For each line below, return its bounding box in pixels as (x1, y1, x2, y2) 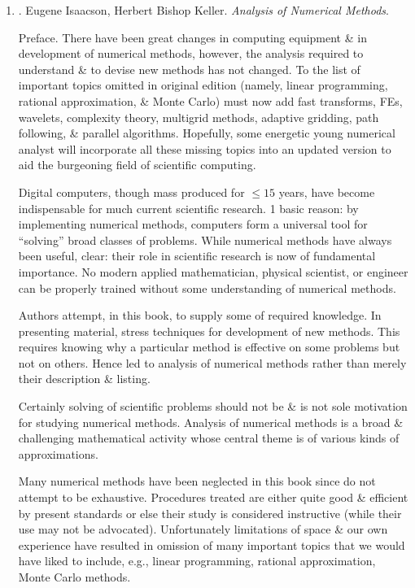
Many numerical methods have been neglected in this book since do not (18, 473, 376, 490)
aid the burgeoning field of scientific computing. (18, 156, 256, 173)
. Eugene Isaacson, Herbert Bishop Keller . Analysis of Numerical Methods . (18, 2, 389, 18)
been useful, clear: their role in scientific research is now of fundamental (18, 247, 376, 264)
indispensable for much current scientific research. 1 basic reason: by (18, 199, 359, 216)
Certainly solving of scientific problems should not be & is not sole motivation (18, 398, 408, 415)
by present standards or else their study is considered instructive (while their (18, 504, 402, 521)
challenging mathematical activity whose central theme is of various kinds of (18, 429, 400, 446)
